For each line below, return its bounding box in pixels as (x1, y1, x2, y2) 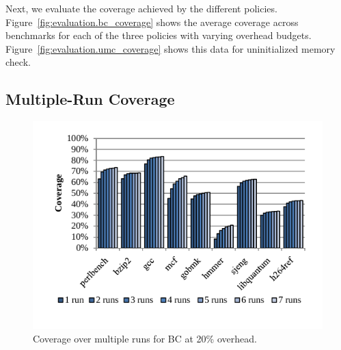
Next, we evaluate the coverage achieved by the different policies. (5, 1, 277, 15)
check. (5, 55, 31, 69)
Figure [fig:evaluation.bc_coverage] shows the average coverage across (5, 14, 299, 29)
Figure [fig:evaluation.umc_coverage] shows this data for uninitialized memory (5, 41, 336, 55)
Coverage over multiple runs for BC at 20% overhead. (33, 331, 257, 345)
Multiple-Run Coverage (5, 88, 175, 110)
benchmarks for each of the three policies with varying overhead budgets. (5, 28, 312, 42)
